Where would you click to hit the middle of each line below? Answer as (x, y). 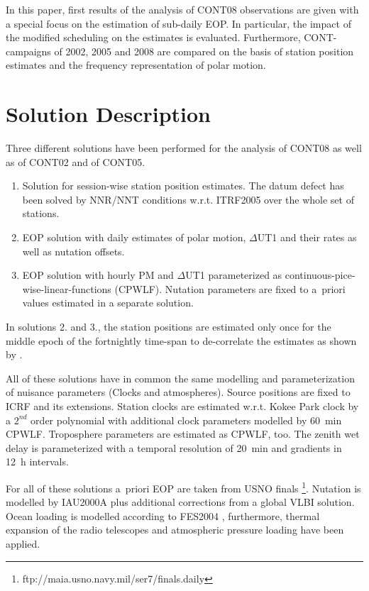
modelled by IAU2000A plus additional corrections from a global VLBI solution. (180, 502)
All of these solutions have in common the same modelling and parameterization (180, 378)
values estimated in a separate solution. (108, 303)
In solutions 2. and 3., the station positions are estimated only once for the (169, 327)
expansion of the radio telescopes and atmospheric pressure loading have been (175, 530)
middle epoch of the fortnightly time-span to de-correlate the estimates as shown (181, 340)
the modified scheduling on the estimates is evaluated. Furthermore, (153, 37)
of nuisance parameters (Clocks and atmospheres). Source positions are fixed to (178, 392)
